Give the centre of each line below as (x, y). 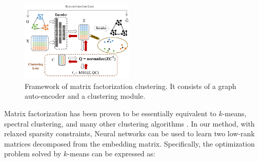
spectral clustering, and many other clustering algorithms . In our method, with (129, 123)
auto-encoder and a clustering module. (85, 96)
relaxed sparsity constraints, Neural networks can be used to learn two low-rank (129, 133)
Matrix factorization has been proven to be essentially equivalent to (110, 113)
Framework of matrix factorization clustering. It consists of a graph (131, 86)
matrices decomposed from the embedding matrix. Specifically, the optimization (129, 143)
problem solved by (33, 154)
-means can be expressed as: (111, 154)
